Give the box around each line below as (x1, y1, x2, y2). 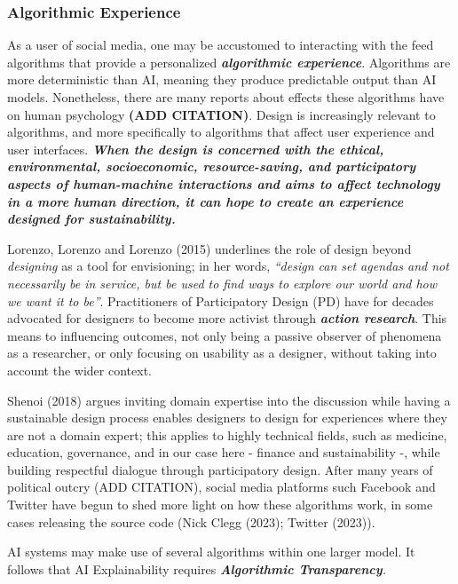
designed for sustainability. (7, 209, 176, 228)
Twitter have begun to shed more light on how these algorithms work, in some (7, 495, 433, 514)
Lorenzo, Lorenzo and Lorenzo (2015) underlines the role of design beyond (7, 239, 412, 257)
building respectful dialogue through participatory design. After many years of (7, 460, 433, 478)
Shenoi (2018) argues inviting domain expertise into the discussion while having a (7, 391, 451, 409)
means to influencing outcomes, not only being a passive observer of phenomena (7, 326, 442, 344)
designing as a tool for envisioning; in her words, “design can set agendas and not (7, 256, 449, 275)
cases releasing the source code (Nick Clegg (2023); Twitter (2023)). (7, 512, 375, 531)
